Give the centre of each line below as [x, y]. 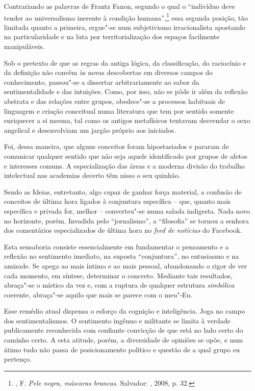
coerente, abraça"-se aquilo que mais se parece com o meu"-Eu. [98, 294]
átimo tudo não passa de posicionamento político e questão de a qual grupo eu [122, 349]
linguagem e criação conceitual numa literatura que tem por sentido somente [119, 110]
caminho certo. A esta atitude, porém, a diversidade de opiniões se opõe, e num [124, 340]
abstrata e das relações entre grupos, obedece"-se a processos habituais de [115, 101]
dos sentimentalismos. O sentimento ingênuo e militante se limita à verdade [117, 320]
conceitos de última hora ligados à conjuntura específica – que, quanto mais [117, 201]
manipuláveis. [24, 46]
